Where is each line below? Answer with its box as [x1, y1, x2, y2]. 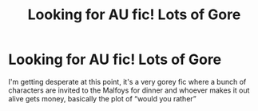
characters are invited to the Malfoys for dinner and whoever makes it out [8, 85, 250, 95]
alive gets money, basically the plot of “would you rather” [8, 93, 197, 103]
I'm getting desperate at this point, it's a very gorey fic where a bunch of [8, 77, 247, 86]
